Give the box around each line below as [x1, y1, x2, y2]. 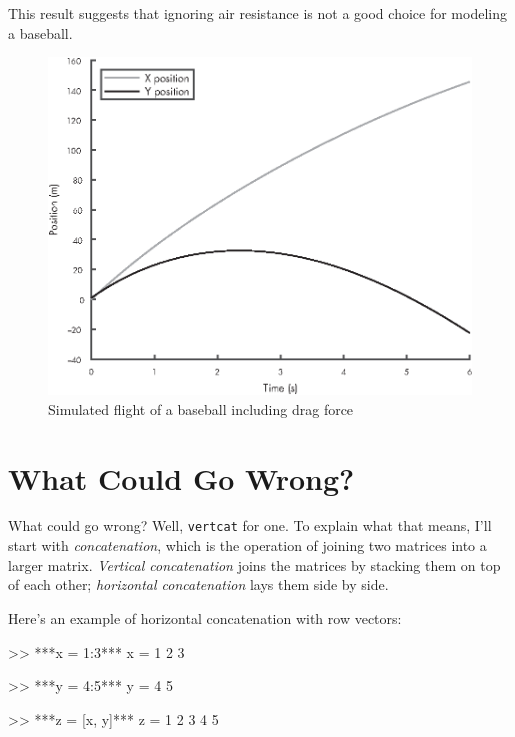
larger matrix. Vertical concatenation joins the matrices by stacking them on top [8, 554, 501, 575]
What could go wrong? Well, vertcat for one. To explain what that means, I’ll [8, 515, 492, 536]
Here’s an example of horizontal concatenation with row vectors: [8, 607, 402, 628]
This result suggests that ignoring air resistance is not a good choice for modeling [8, 3, 507, 23]
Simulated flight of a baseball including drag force [48, 398, 354, 419]
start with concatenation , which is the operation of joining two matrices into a [8, 535, 487, 556]
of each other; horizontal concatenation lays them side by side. [8, 574, 389, 595]
